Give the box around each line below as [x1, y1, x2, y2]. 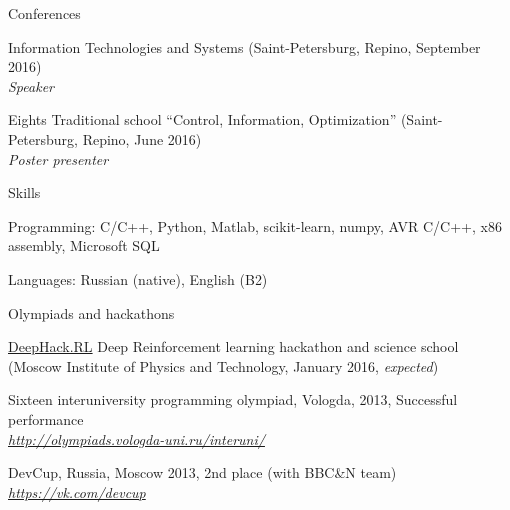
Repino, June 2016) [82, 128, 202, 149]
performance [8, 408, 84, 429]
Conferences [8, 3, 81, 23]
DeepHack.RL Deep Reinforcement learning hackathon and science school [8, 336, 459, 357]
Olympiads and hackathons [8, 302, 175, 323]
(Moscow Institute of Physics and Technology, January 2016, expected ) [8, 355, 439, 376]
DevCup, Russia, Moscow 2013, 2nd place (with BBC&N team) [8, 462, 397, 483]
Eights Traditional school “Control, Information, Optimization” [8, 109, 397, 130]
